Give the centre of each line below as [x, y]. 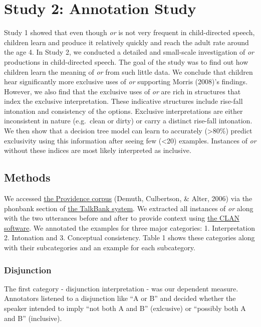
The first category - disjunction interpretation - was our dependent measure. [121, 288]
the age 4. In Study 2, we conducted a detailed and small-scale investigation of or [129, 52]
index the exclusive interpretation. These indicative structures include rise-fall [123, 101]
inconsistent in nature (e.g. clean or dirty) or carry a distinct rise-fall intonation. [128, 121]
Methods [27, 177]
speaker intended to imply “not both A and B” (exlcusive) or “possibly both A [125, 308]
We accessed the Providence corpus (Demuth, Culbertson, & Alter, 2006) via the [128, 198]
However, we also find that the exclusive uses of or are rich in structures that [122, 91]
